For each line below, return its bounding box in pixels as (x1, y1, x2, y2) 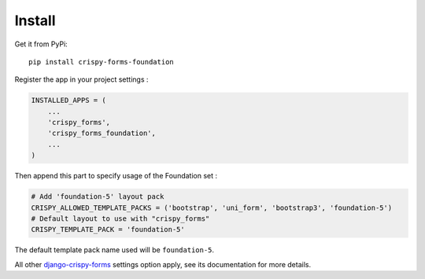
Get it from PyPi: (14, 39, 68, 49)
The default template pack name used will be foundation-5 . (14, 245, 215, 255)
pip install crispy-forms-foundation (28, 57, 175, 66)
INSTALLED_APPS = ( (31, 96, 106, 105)
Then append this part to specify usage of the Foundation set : (14, 171, 218, 181)
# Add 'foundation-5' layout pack (31, 193, 164, 201)
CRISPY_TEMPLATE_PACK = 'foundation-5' (31, 225, 185, 234)
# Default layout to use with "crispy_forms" (31, 215, 210, 223)
